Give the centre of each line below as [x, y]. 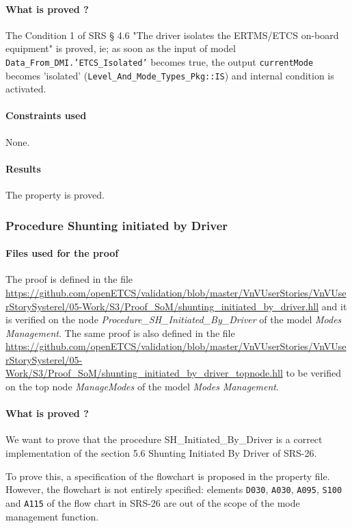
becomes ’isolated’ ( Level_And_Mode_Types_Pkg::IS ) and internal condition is [170, 75]
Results [23, 168]
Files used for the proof [62, 253]
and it [334, 306]
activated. [26, 89]
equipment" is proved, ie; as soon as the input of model [121, 48]
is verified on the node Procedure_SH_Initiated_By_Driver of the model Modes [174, 319]
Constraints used [46, 115]
